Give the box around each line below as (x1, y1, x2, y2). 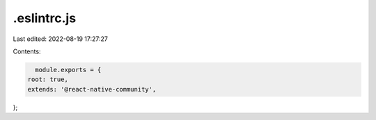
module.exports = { (35, 66, 102, 74)
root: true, (27, 76, 69, 83)
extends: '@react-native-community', (27, 85, 157, 93)
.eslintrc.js (13, 10, 77, 26)
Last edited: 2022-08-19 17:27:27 (13, 35, 108, 43)
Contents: (13, 47, 41, 55)
